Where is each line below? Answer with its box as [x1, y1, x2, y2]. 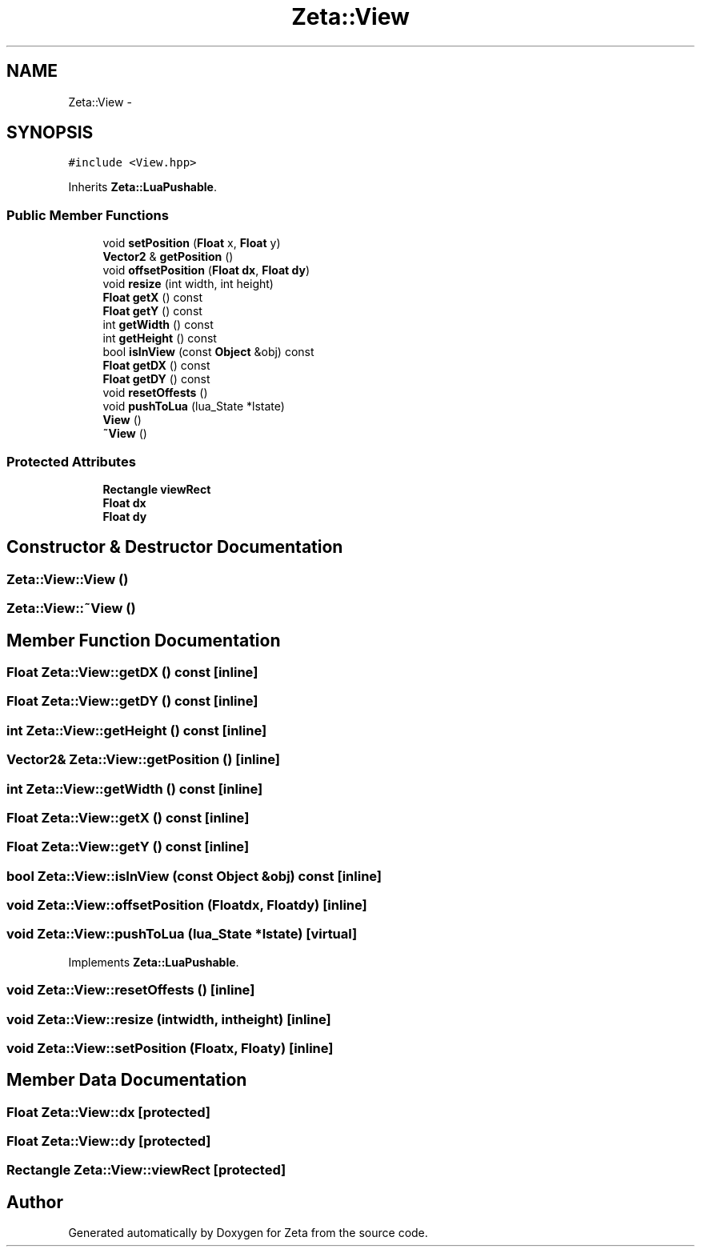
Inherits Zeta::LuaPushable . [68, 180, 217, 194]
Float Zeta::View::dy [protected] [6, 1133, 211, 1150]
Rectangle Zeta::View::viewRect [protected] [6, 1162, 286, 1179]
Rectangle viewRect [102, 482, 211, 496]
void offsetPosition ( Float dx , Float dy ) [102, 263, 310, 278]
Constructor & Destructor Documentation [6, 537, 343, 558]
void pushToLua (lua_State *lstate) [102, 399, 285, 414]
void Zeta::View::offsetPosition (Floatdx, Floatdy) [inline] [6, 897, 367, 913]
